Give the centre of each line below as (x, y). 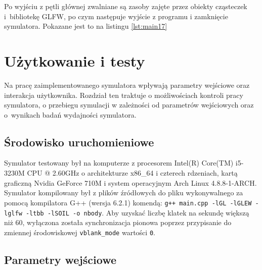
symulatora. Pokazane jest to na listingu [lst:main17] (86, 26)
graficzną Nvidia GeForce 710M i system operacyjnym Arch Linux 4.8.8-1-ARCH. (130, 182)
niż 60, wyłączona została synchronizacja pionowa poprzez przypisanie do (118, 222)
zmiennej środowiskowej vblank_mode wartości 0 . (80, 232)
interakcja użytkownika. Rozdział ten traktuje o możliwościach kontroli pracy (124, 95)
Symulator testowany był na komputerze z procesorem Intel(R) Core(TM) (119, 163)
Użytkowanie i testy (75, 60)
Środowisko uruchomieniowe (79, 142)
